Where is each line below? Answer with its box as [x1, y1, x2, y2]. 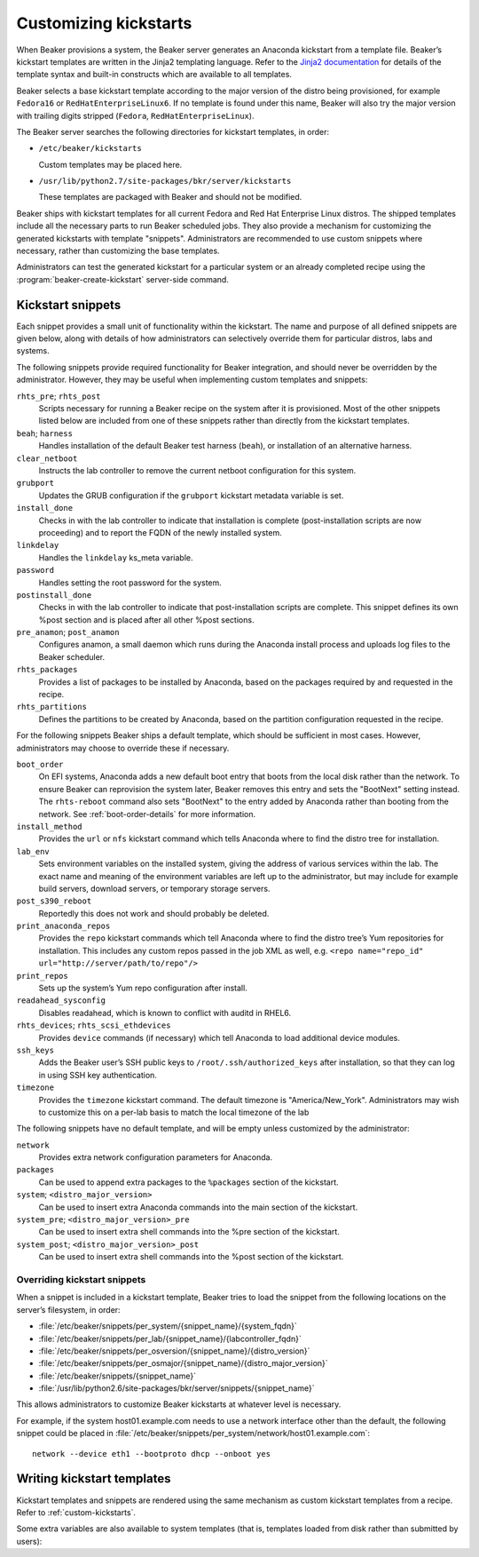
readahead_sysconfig [16, 996, 106, 1005]
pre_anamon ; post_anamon [16, 627, 120, 638]
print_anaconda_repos [16, 921, 111, 932]
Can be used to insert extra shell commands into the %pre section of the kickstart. [38, 1227, 341, 1237]
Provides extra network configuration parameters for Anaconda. [38, 1152, 273, 1163]
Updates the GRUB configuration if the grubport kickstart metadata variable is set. [38, 489, 344, 501]
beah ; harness [16, 427, 73, 439]
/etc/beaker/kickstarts [38, 143, 142, 154]
